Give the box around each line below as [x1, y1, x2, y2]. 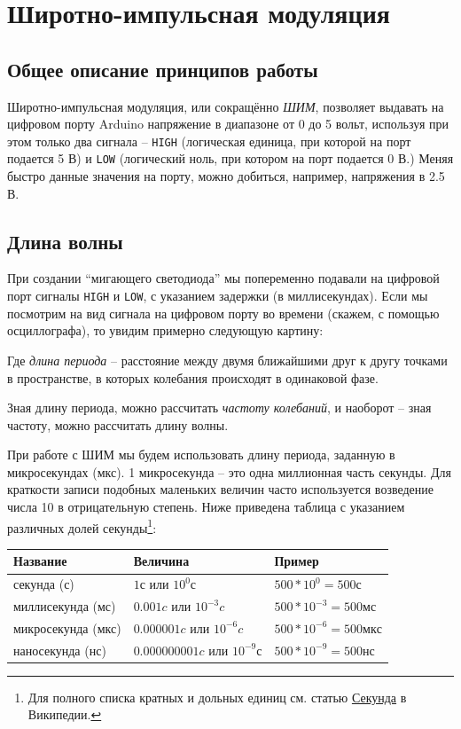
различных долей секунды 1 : [7, 515, 157, 537]
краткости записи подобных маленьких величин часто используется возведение [7, 480, 434, 498]
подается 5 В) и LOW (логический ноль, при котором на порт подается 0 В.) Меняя [7, 149, 454, 168]
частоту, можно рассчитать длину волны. [7, 415, 229, 434]
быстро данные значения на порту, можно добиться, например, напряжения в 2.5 [7, 167, 445, 185]
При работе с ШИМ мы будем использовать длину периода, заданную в [7, 445, 395, 464]
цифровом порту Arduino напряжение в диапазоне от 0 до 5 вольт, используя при [7, 114, 449, 133]
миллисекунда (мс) [13, 597, 116, 615]
